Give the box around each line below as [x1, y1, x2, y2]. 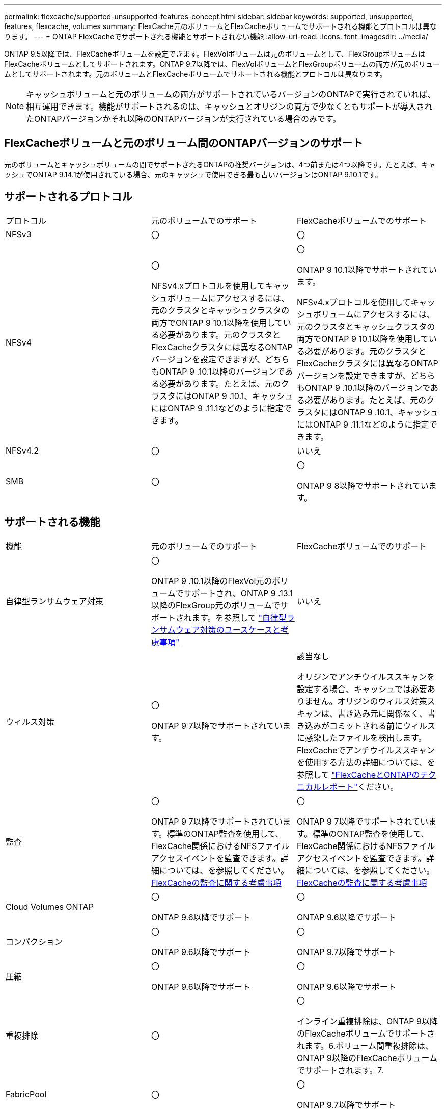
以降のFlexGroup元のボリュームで [151, 600, 281, 611]
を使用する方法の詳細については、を [296, 757, 435, 767]
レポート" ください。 [321, 781, 399, 792]
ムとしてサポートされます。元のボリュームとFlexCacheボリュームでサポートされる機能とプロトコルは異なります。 [4, 70, 387, 78]
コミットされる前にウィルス [329, 720, 435, 731]
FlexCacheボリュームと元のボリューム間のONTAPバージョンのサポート [4, 137, 363, 150]
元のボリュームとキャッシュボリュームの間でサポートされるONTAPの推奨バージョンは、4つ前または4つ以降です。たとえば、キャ [4, 160, 436, 169]
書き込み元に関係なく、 [337, 708, 427, 719]
